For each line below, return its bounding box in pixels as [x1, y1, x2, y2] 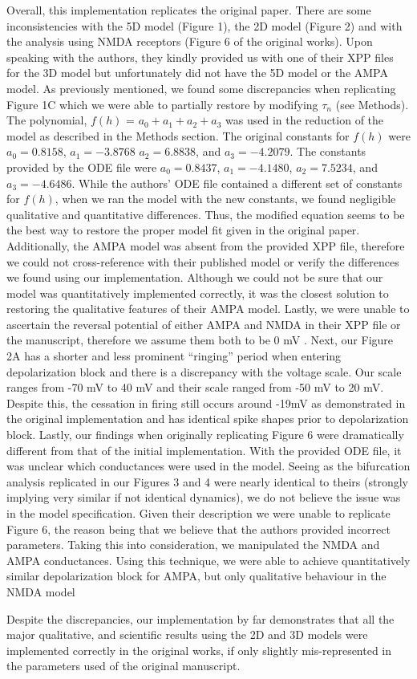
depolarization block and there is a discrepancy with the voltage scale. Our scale [6, 363, 402, 380]
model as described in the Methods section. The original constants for [6, 127, 350, 144]
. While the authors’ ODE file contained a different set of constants [71, 174, 403, 191]
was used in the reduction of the [225, 112, 384, 128]
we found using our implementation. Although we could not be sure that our [6, 269, 383, 286]
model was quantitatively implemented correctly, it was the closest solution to [6, 284, 389, 301]
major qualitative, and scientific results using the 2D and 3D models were [6, 626, 368, 643]
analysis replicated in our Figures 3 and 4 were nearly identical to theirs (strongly [6, 473, 408, 490]
